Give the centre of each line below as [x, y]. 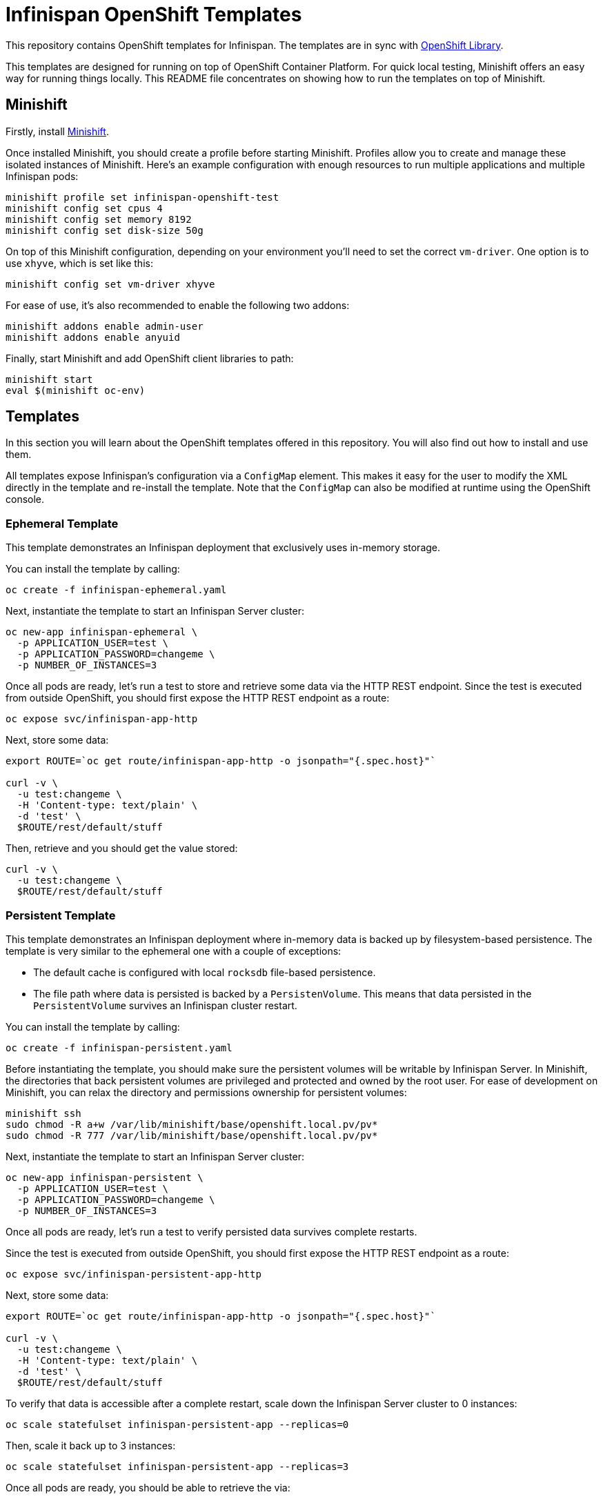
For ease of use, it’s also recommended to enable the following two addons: [178, 305]
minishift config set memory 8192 [99, 219]
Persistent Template [61, 915]
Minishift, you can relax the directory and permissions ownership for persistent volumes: [206, 1092]
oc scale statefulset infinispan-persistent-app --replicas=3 [177, 1466]
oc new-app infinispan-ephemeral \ [102, 632]
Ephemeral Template [62, 523]
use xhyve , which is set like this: [79, 263]
